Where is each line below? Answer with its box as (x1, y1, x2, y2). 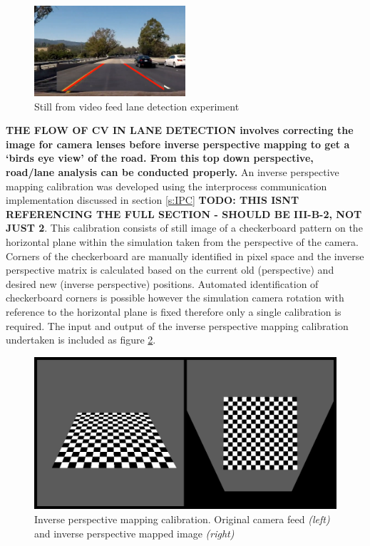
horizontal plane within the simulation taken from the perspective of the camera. (6, 235, 359, 249)
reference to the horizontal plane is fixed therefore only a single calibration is (6, 304, 341, 319)
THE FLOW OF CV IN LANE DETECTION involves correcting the (6, 123, 354, 138)
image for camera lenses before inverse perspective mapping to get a (6, 136, 350, 151)
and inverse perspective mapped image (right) (34, 525, 235, 540)
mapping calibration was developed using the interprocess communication (6, 178, 327, 193)
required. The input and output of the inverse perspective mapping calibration (6, 318, 349, 333)
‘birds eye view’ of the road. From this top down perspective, (6, 150, 314, 165)
